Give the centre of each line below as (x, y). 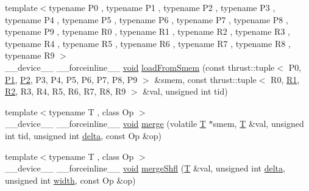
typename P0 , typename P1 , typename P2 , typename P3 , (162, 7)
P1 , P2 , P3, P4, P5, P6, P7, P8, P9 (71, 79)
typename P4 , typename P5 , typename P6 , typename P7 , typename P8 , (147, 19)
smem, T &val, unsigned (258, 124)
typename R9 (30, 55)
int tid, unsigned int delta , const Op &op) (83, 135)
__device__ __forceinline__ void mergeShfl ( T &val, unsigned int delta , (145, 168)
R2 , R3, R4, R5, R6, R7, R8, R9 (66, 91)
